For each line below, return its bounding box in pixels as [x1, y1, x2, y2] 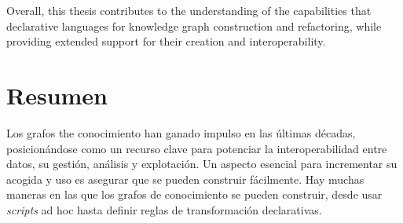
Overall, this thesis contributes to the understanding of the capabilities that [6, 2, 372, 18]
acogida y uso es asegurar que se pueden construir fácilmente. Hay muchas [6, 170, 365, 187]
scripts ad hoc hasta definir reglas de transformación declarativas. [6, 201, 322, 218]
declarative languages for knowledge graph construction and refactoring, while [6, 17, 382, 34]
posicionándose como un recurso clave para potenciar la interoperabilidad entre [6, 140, 387, 156]
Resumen [6, 79, 108, 111]
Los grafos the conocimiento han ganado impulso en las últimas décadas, [6, 124, 356, 141]
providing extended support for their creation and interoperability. [6, 33, 326, 49]
